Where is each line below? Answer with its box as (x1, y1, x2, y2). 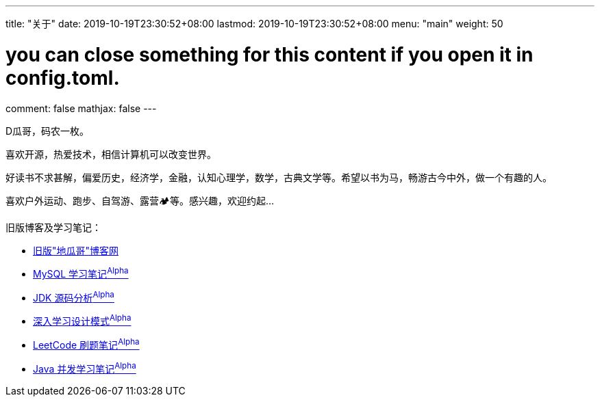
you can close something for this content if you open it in (5, 42, 534, 66)
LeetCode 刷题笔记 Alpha (33, 337, 140, 351)
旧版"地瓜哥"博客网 (33, 244, 119, 256)
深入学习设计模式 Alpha (33, 313, 132, 327)
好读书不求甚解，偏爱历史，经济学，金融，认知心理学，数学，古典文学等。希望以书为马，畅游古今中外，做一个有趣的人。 (5, 171, 552, 183)
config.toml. (5, 66, 120, 90)
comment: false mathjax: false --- (5, 102, 157, 114)
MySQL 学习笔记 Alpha (33, 266, 129, 280)
